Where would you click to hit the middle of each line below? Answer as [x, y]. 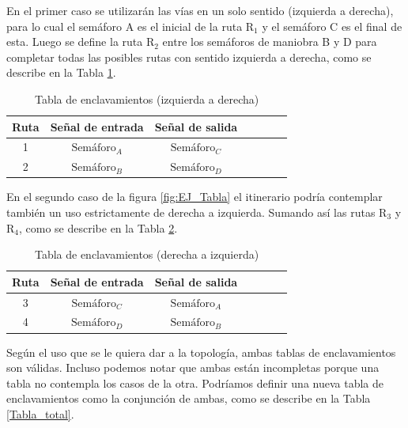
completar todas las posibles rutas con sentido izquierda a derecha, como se [189, 57]
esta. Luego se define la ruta [75, 42]
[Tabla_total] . [40, 413]
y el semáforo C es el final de [332, 26]
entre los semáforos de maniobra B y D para [270, 42]
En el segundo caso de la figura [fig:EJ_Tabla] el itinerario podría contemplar [195, 197]
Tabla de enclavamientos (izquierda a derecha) [147, 98]
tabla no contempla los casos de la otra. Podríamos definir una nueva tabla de [195, 383]
